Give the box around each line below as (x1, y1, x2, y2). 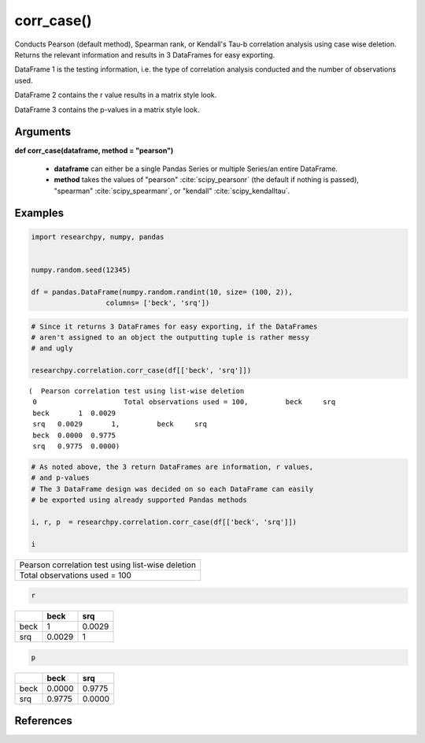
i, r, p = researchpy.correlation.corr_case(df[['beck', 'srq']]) (31, 517, 297, 526)
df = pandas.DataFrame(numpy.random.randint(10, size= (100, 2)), (31, 288, 293, 296)
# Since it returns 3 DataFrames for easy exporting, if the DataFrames (31, 321, 318, 331)
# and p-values (31, 474, 90, 482)
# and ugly (31, 344, 73, 353)
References (14, 714, 72, 728)
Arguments (14, 125, 72, 139)
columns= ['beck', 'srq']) (105, 298, 210, 307)
